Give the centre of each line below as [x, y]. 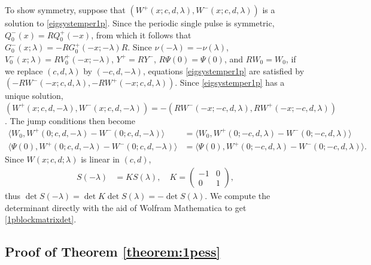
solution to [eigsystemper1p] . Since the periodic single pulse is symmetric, [140, 23]
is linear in [100, 159]
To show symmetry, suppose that [65, 10]
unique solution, [34, 96]
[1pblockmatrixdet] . [41, 219]
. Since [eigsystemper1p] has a [230, 82]
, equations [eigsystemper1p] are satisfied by [223, 70]
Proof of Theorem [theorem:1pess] [113, 252]
